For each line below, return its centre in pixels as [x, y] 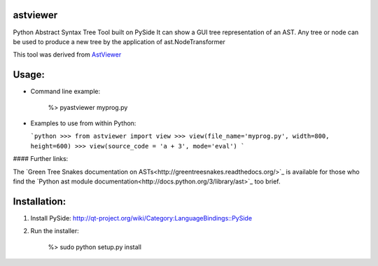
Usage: [29, 75]
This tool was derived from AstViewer [67, 55]
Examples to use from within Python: [83, 123]
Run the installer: [55, 231]
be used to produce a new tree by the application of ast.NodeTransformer [119, 41]
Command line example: [65, 92]
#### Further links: [41, 159]
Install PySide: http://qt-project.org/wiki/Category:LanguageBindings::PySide [141, 218]
